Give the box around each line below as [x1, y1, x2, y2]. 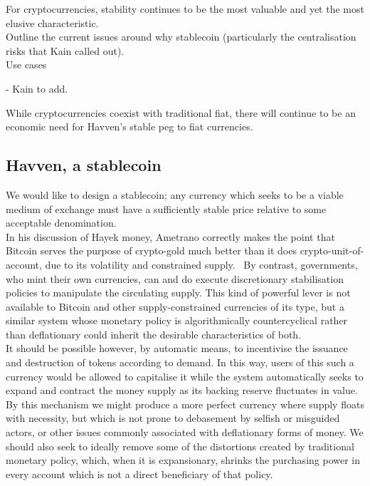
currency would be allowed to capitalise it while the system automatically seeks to [6, 368, 364, 383]
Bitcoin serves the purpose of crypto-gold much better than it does [6, 243, 297, 258]
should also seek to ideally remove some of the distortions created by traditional [6, 438, 354, 453]
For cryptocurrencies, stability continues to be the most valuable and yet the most [6, 1, 364, 16]
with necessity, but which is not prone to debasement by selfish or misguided [6, 410, 340, 425]
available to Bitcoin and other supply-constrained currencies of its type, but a [6, 299, 344, 314]
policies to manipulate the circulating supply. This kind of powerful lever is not [6, 285, 351, 300]
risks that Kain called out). [6, 43, 125, 58]
